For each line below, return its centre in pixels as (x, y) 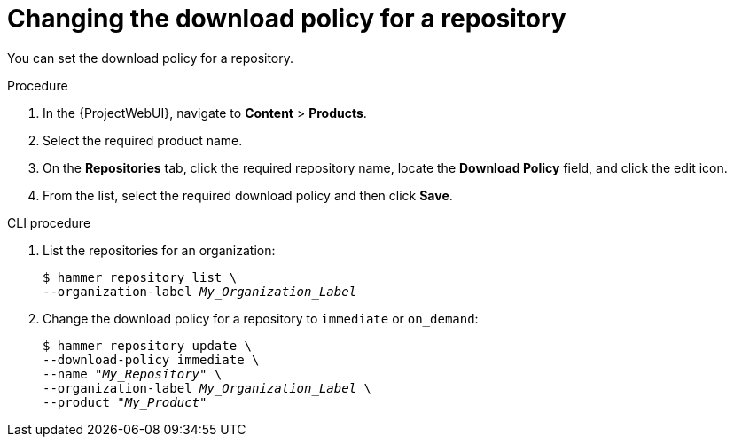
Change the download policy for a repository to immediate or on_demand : (261, 318)
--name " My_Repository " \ (133, 374)
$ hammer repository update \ (148, 345)
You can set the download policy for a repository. (151, 58)
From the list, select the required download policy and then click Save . (248, 195)
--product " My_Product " (125, 402)
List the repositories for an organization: (159, 250)
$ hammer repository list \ (140, 277)
